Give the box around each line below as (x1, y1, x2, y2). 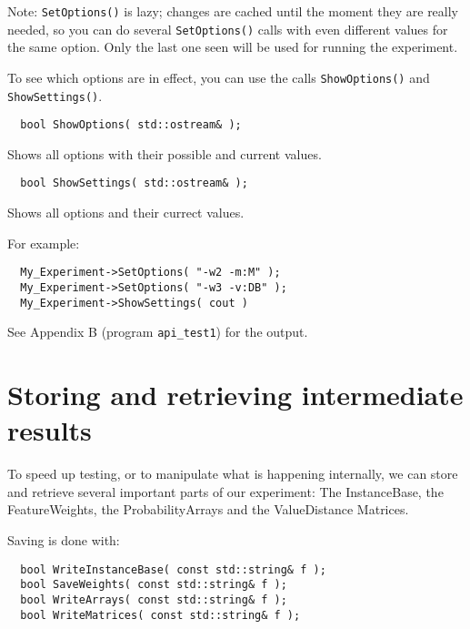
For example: (7, 233, 80, 252)
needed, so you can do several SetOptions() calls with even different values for (7, 19, 448, 38)
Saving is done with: (7, 531, 120, 550)
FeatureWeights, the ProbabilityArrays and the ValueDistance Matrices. (7, 500, 409, 519)
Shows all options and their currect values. (7, 203, 245, 222)
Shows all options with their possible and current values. (7, 144, 322, 163)
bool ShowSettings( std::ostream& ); (20, 177, 248, 190)
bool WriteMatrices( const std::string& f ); (20, 608, 301, 622)
